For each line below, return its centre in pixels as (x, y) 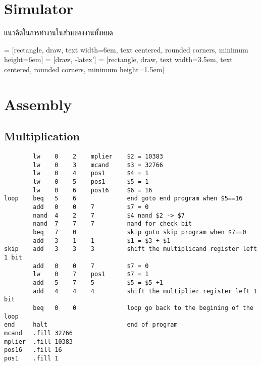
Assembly (38, 104)
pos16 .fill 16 (33, 350)
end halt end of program (91, 325)
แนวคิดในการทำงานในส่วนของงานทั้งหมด (59, 33)
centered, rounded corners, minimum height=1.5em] (84, 69)
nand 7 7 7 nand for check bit (113, 224)
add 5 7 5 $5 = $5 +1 (98, 282)
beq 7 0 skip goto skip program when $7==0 (140, 232)
